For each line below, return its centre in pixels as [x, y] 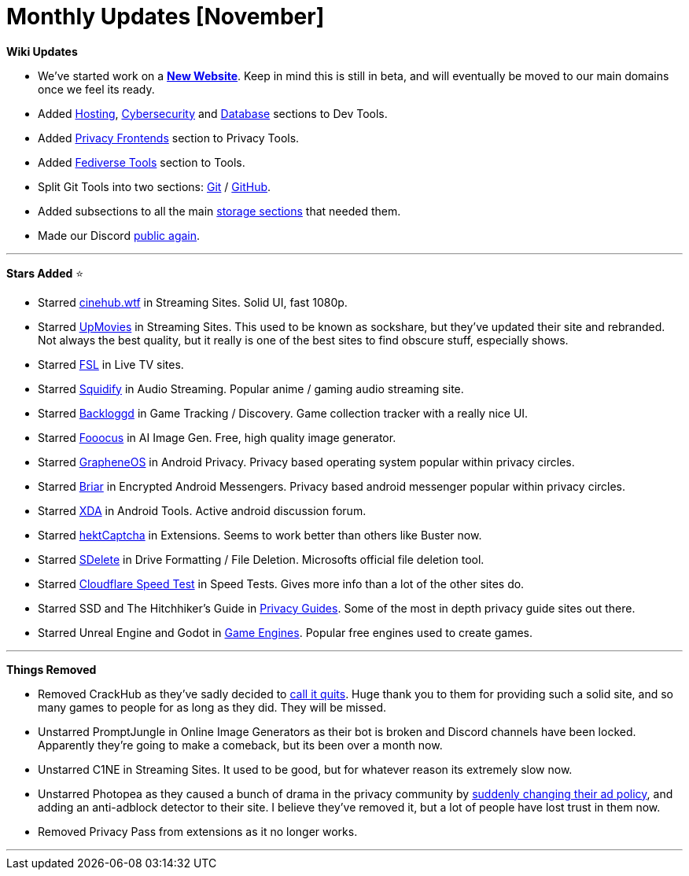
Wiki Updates [42, 51]
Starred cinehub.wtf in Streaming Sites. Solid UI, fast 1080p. [193, 302]
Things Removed [52, 669]
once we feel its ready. [96, 89]
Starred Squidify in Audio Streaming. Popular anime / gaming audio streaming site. [251, 388]
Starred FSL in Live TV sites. [111, 364]
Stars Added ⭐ [45, 273]
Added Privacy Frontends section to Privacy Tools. [169, 138]
